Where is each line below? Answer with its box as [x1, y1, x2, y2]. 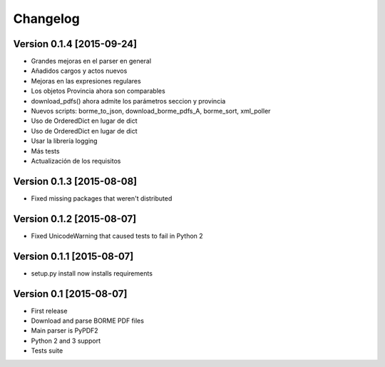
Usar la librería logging [31, 136, 98, 146]
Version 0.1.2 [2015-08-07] [13, 213, 137, 225]
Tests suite [31, 346, 63, 355]
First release [31, 306, 68, 315]
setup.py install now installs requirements [31, 268, 153, 278]
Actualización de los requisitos [31, 156, 121, 165]
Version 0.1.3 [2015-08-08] [13, 175, 138, 187]
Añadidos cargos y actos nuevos [31, 66, 128, 75]
